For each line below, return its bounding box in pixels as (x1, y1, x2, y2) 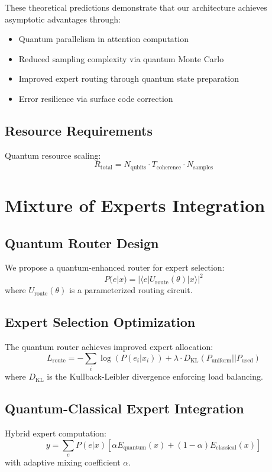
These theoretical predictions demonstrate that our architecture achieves (5, 1, 267, 13)
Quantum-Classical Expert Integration (5, 399, 244, 418)
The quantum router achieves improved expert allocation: (5, 341, 213, 353)
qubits (130, 164, 147, 171)
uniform (211, 358, 232, 364)
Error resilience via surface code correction (18, 92, 173, 104)
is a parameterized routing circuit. (69, 284, 193, 296)
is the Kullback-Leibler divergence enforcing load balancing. (47, 370, 263, 383)
